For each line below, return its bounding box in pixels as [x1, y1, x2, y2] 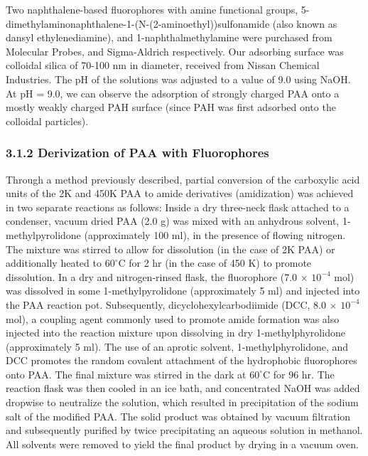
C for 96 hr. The [262, 366, 335, 381]
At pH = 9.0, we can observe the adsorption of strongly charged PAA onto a [6, 85, 340, 100]
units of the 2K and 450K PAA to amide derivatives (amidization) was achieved [6, 186, 354, 201]
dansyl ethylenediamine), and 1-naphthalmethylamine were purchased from [6, 30, 332, 45]
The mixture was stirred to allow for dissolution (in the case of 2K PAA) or [6, 241, 335, 256]
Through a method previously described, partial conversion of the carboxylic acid [6, 171, 360, 186]
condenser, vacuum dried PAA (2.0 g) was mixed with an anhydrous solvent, [6, 213, 340, 228]
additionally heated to [6, 255, 102, 270]
